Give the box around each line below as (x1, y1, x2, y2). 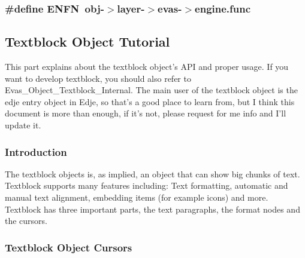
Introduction (5, 144, 67, 159)
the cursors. (5, 214, 48, 227)
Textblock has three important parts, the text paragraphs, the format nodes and (5, 202, 300, 215)
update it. (5, 119, 41, 131)
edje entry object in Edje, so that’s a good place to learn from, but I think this (5, 95, 295, 107)
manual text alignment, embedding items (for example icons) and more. (5, 191, 268, 204)
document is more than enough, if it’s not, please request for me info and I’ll (5, 107, 286, 119)
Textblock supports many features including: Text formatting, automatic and (5, 179, 288, 192)
